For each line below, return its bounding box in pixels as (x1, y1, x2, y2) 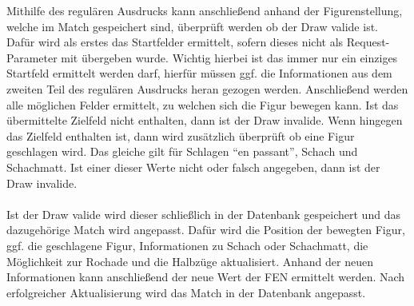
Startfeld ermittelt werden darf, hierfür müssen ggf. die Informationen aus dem (6, 65, 392, 81)
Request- (346, 34, 390, 50)
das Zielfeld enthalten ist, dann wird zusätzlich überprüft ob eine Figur (6, 127, 355, 144)
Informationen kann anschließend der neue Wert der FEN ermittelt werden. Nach (6, 268, 405, 285)
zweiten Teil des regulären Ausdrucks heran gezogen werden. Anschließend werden (6, 80, 408, 97)
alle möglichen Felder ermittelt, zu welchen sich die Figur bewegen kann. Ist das (6, 96, 399, 113)
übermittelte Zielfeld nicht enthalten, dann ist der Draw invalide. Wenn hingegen (6, 112, 403, 129)
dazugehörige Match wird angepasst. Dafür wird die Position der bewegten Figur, (6, 221, 405, 238)
